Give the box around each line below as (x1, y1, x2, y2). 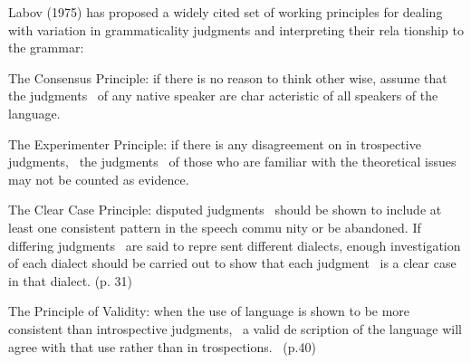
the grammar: (8, 38, 84, 57)
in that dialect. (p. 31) (8, 271, 132, 290)
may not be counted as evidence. (8, 169, 189, 188)
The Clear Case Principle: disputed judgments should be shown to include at (8, 200, 442, 219)
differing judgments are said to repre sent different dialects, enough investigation (8, 235, 461, 254)
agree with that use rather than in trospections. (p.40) (8, 337, 316, 356)
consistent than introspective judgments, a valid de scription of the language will (8, 319, 462, 338)
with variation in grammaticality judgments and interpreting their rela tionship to (8, 20, 464, 39)
